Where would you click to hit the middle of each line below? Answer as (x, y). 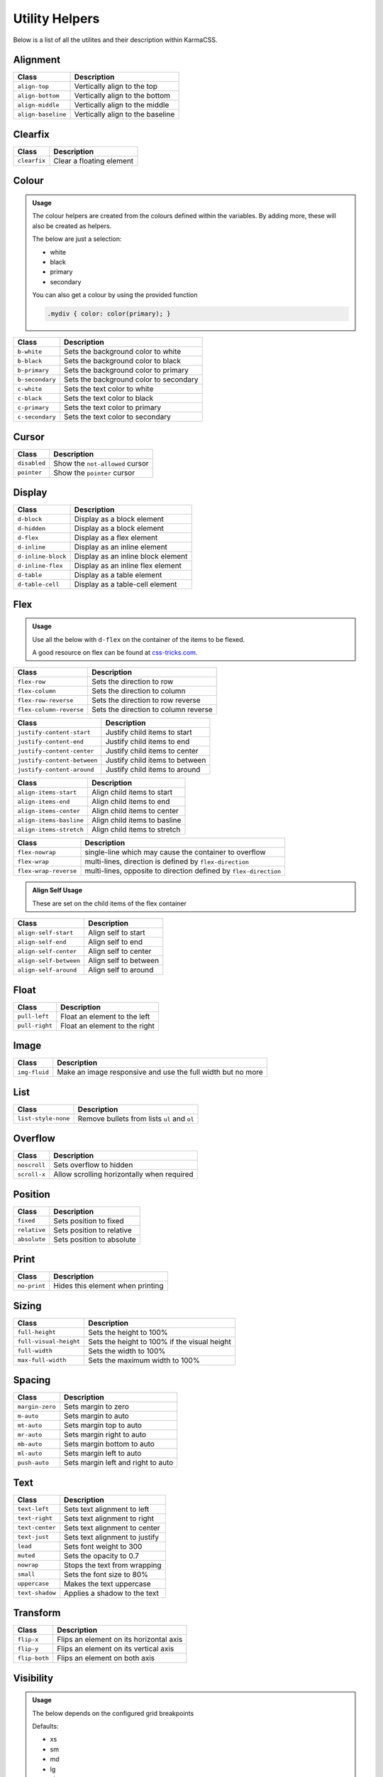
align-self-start (45, 932)
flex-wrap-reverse (47, 871)
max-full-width (42, 1360)
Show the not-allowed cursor (101, 463)
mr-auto (30, 1435)
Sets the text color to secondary (118, 417)
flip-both (33, 1658)
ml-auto (30, 1453)
